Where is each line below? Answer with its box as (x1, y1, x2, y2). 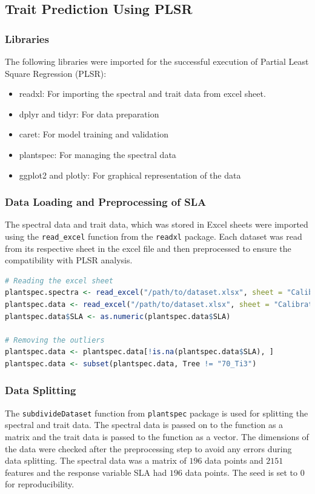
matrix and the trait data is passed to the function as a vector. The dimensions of (5, 430, 309, 443)
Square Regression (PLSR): (5, 67, 107, 79)
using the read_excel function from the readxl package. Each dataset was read (5, 229, 302, 242)
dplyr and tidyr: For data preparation (19, 107, 159, 120)
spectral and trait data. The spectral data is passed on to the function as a (5, 418, 283, 431)
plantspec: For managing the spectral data (19, 148, 176, 160)
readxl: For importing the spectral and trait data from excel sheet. (19, 87, 266, 100)
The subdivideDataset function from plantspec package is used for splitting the (5, 406, 308, 419)
